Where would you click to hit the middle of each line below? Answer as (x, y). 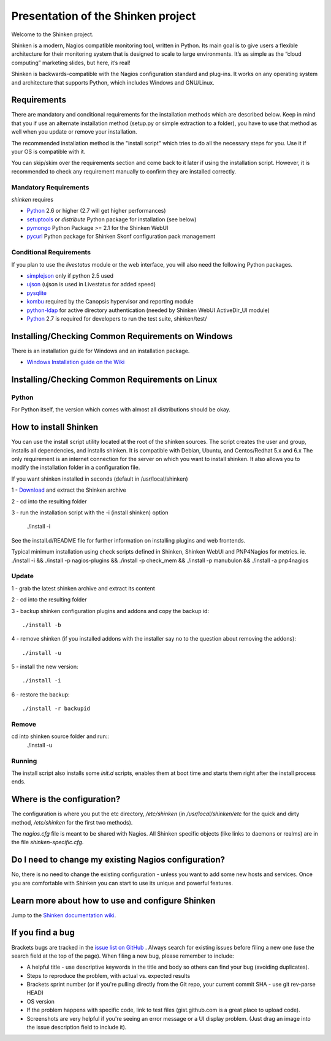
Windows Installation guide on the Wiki (76, 362)
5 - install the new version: (45, 667)
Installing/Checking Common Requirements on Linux (114, 380)
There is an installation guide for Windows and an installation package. (101, 351)
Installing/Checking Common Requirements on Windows (122, 336)
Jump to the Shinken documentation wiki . (64, 915)
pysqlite (37, 293)
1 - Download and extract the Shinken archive (69, 490)
